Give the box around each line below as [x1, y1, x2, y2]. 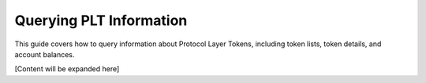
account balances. [14, 49, 75, 59]
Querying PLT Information [14, 12, 188, 29]
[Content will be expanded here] [14, 64, 120, 74]
